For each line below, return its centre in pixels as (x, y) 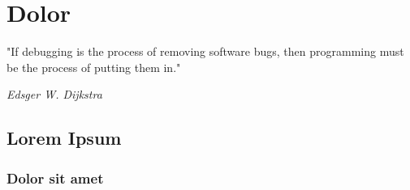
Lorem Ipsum (64, 138)
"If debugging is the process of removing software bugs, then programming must (205, 51)
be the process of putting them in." (94, 67)
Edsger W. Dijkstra (54, 94)
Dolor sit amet (55, 177)
